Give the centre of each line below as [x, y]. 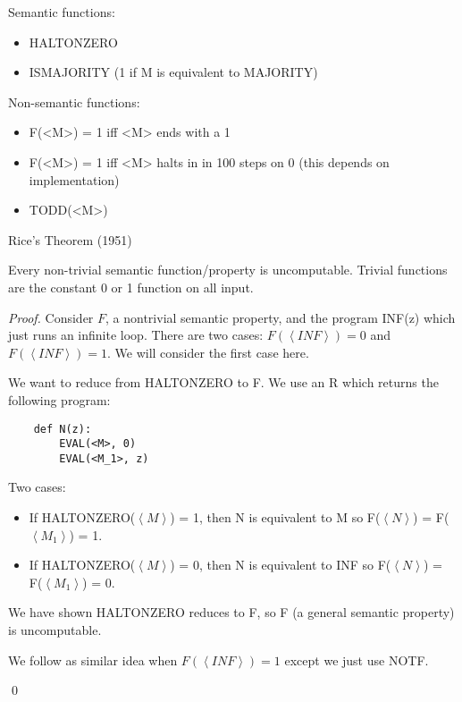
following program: [59, 399]
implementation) [74, 179]
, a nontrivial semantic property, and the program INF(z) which [281, 317]
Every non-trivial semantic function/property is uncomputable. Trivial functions [228, 270]
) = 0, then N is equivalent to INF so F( [281, 565]
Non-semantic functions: [74, 101]
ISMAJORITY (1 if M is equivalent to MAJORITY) [173, 72]
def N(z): [63, 429]
